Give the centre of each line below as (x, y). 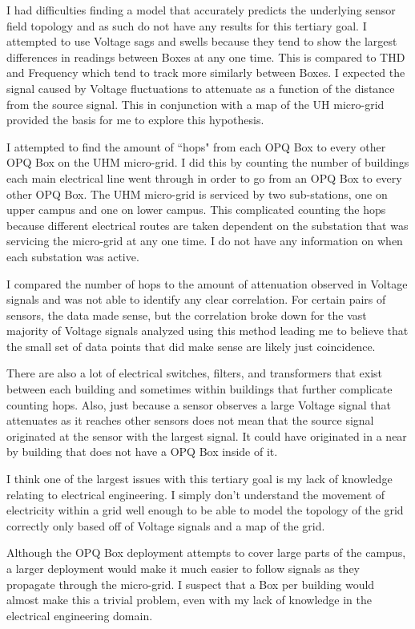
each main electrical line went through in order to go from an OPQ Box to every (204, 177)
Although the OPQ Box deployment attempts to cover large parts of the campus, (206, 552)
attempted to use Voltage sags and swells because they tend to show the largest (202, 41)
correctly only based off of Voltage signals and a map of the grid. (166, 525)
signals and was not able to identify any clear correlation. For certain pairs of (196, 299)
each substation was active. (73, 256)
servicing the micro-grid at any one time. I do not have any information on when (205, 241)
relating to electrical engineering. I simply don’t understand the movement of (196, 494)
